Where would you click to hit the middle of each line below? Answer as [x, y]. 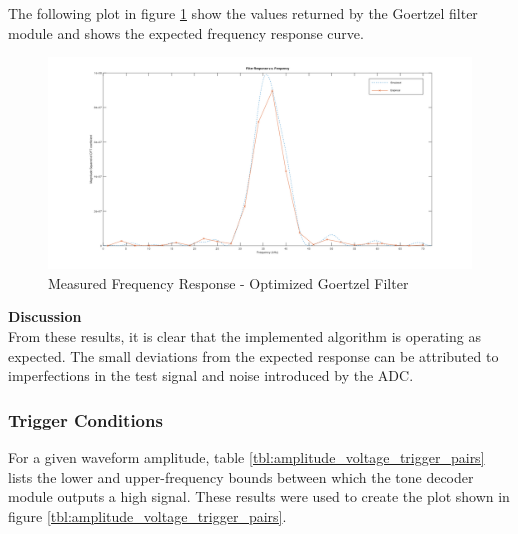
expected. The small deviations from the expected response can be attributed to [253, 355]
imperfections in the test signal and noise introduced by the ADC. [211, 375]
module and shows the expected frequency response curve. [186, 32]
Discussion [45, 316]
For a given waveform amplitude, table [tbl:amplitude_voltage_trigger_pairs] [246, 456]
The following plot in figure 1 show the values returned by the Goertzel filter [243, 13]
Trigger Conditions [85, 419]
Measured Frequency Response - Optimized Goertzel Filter [228, 282]
